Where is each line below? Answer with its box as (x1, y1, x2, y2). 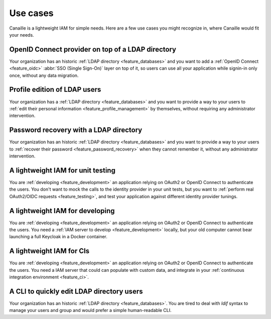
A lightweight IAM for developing (9, 206, 115, 215)
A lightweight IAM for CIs (9, 247, 90, 255)
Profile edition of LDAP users (9, 85, 101, 94)
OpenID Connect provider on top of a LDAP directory (9, 45, 177, 54)
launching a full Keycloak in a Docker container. (9, 234, 108, 240)
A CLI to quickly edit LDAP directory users (9, 287, 143, 295)
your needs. (9, 32, 35, 38)
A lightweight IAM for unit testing (9, 166, 115, 175)
